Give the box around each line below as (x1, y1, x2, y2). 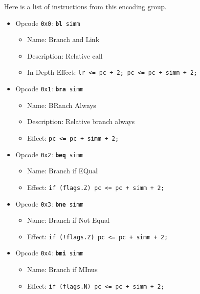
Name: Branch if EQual (27, 166, 98, 176)
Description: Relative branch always (27, 116, 135, 126)
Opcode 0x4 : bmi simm (15, 248, 84, 258)
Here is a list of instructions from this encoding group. (4, 1, 167, 11)
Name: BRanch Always (27, 100, 96, 110)
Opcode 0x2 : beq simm (15, 149, 84, 159)
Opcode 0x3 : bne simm (15, 198, 84, 209)
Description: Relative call (27, 50, 103, 61)
